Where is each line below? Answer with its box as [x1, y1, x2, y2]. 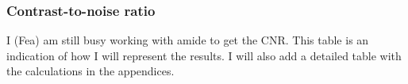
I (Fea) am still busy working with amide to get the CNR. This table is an [6, 32, 369, 48]
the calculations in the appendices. [6, 63, 175, 79]
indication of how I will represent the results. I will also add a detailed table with [6, 47, 402, 63]
